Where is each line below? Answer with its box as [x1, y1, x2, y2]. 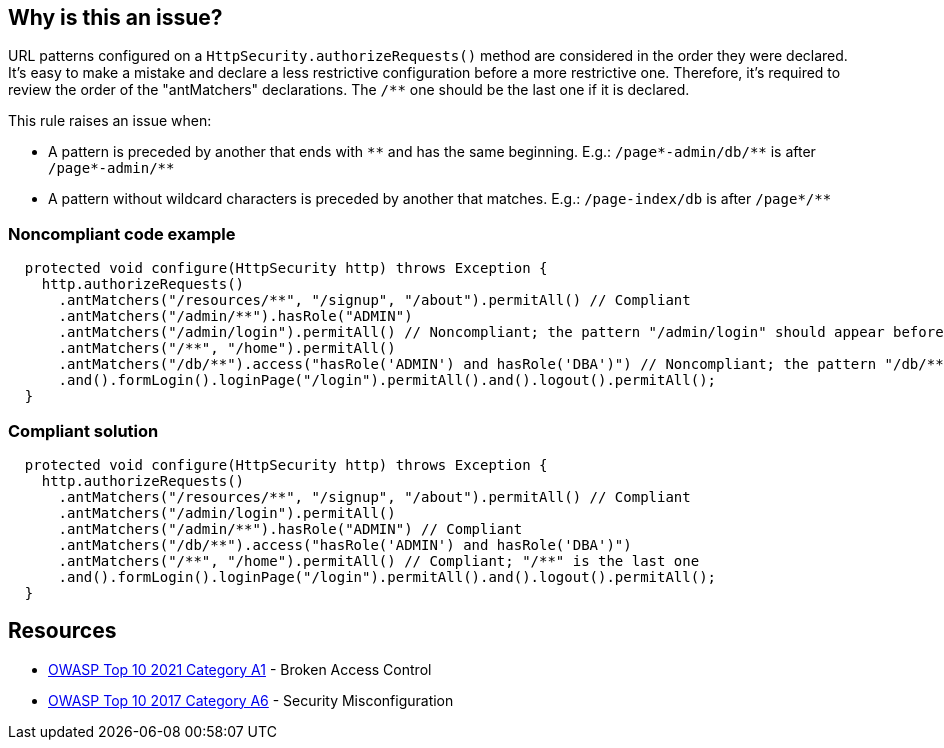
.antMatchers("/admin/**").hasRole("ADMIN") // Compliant [58, 520, 523, 537]
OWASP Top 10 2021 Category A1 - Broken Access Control [48, 660, 432, 678]
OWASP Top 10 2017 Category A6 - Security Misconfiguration [48, 691, 454, 709]
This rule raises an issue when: [8, 112, 212, 130]
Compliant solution [8, 420, 159, 441]
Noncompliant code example [8, 223, 236, 244]
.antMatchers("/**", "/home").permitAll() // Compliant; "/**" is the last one [58, 552, 700, 569]
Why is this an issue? [8, 5, 223, 30]
